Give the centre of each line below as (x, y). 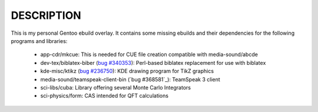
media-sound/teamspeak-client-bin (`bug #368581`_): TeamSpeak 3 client (130, 79)
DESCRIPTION (46, 15)
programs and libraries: (39, 41)
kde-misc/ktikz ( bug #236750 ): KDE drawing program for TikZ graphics (127, 71)
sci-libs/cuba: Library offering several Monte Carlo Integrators (116, 87)
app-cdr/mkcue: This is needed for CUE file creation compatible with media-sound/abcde (149, 55)
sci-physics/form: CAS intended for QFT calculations (105, 96)
